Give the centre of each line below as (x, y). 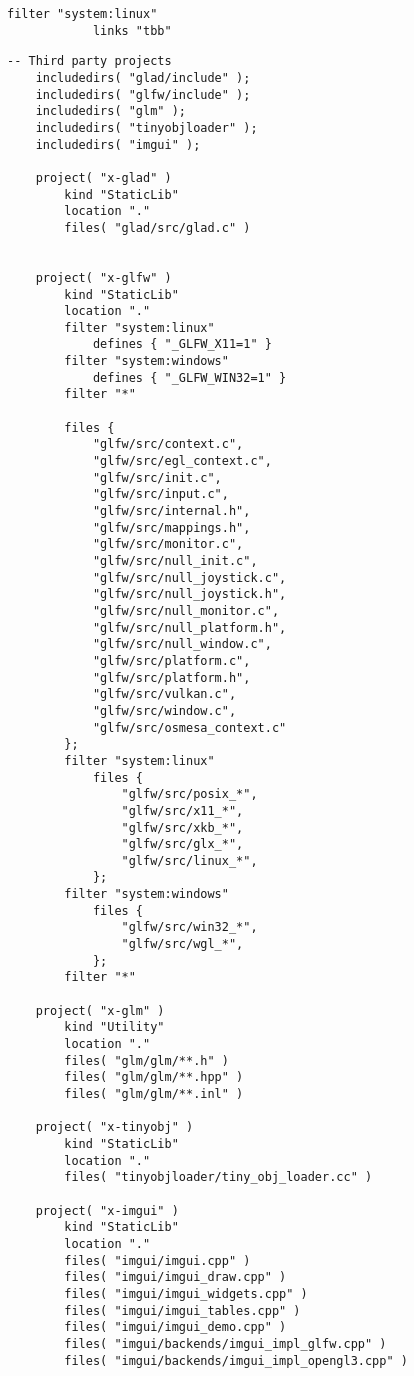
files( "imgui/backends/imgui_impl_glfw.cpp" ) (225, 1343)
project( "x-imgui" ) (107, 1210)
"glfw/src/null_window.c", (182, 644)
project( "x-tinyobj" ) (114, 1127)
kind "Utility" (114, 1027)
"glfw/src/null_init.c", (175, 561)
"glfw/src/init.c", (157, 477)
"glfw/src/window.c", (164, 710)
